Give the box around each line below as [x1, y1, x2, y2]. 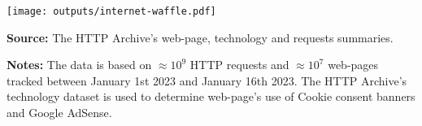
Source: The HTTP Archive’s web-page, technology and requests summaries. [7, 28, 394, 46]
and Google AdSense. [7, 104, 112, 121]
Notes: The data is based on [7, 56, 152, 73]
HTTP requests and [189, 56, 289, 73]
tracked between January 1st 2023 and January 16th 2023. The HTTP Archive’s [7, 72, 407, 89]
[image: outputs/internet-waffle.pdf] [7, 6, 216, 17]
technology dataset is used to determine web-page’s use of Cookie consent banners [7, 88, 415, 105]
